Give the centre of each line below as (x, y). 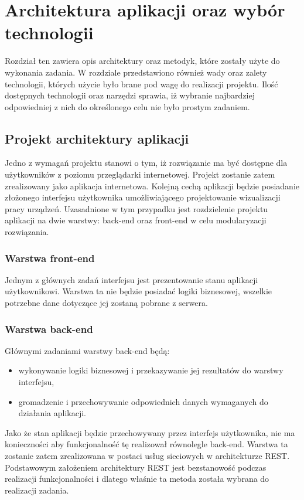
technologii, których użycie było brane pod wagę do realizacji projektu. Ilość (141, 84)
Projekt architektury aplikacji (97, 138)
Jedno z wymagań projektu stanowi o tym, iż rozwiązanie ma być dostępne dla (146, 163)
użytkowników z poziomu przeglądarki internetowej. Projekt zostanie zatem (140, 174)
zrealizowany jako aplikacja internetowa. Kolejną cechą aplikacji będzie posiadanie (152, 186)
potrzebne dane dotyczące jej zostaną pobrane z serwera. (106, 303)
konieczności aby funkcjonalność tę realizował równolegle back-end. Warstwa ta (146, 444)
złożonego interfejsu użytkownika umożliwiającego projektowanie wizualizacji (143, 197)
